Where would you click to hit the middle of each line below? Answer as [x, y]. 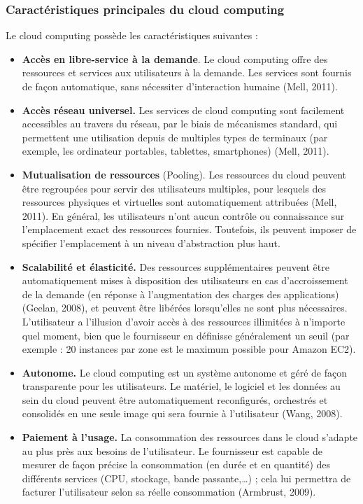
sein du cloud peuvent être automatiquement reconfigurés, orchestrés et [175, 399]
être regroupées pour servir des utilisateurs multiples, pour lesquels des [174, 188]
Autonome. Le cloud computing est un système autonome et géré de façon [184, 372]
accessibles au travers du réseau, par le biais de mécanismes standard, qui [180, 124]
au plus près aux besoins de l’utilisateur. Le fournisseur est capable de [172, 450]
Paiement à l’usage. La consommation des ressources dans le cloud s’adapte [190, 437]
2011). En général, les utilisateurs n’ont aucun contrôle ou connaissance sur [183, 215]
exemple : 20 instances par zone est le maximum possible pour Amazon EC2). [189, 349]
